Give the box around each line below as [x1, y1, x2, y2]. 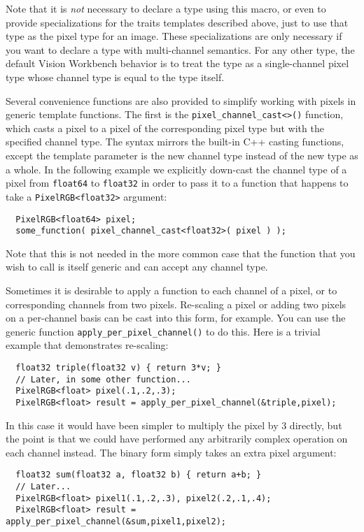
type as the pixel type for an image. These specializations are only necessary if [6, 29, 342, 43]
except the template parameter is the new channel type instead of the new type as [6, 148, 358, 162]
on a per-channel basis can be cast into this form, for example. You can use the [6, 310, 346, 325]
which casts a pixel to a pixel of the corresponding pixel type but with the [6, 120, 324, 135]
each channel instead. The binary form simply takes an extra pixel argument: [6, 445, 337, 459]
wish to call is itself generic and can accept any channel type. [6, 259, 268, 274]
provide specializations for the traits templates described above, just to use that [6, 15, 349, 29]
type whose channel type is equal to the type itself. [6, 69, 225, 84]
